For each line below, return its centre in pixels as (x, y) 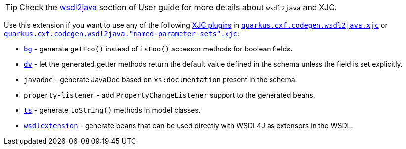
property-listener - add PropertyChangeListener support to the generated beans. (169, 95)
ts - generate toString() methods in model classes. (112, 110)
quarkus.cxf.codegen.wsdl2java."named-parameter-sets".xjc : (122, 33)
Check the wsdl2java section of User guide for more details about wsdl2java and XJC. (178, 7)
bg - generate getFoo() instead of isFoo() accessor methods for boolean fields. (158, 49)
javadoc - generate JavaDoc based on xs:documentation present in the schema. (160, 79)
